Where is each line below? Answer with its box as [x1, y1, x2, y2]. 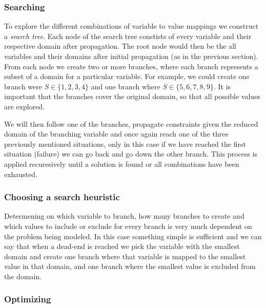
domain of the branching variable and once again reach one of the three [4, 128, 229, 139]
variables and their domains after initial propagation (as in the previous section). [4, 51, 258, 61]
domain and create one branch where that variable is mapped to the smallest [4, 251, 246, 261]
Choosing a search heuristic [4, 190, 120, 203]
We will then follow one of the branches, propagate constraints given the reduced [4, 118, 258, 129]
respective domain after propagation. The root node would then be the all [4, 41, 236, 51]
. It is [214, 81, 231, 91]
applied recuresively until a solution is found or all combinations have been [4, 158, 239, 169]
